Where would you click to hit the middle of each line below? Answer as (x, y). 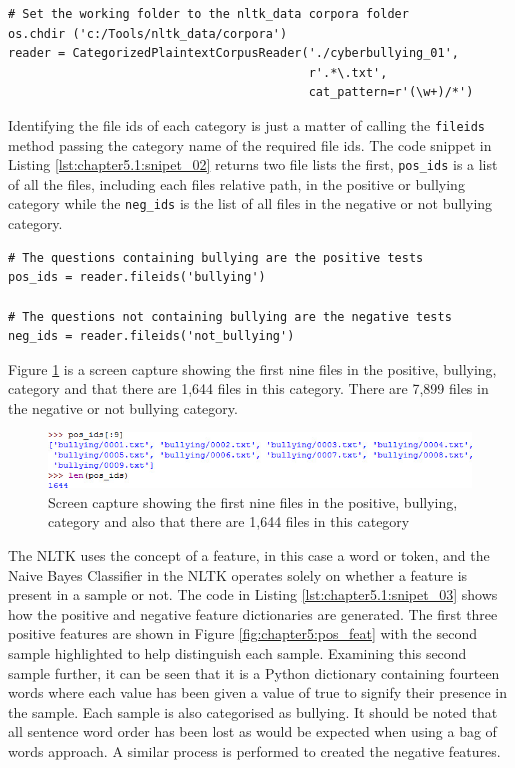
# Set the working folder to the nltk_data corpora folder (208, 14)
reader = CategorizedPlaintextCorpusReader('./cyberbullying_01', (234, 53)
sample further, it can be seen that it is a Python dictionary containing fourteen (254, 672)
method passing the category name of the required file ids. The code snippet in (250, 144)
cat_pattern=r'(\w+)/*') (391, 92)
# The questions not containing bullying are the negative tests (230, 316)
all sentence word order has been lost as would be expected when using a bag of (252, 731)
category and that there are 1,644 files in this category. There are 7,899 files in (248, 388)
